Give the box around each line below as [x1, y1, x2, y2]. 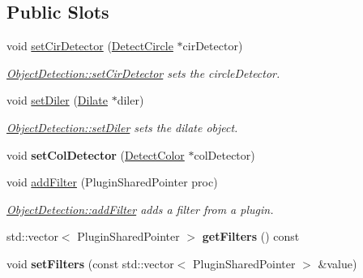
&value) [318, 254, 357, 272]
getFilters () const [202, 228, 300, 245]
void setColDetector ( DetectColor [6, 146, 185, 163]
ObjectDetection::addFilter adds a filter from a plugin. [6, 200, 274, 217]
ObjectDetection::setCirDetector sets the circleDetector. [6, 64, 280, 81]
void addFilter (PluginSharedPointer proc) [6, 173, 218, 190]
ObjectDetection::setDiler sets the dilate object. [6, 118, 238, 135]
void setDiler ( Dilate [6, 92, 108, 109]
